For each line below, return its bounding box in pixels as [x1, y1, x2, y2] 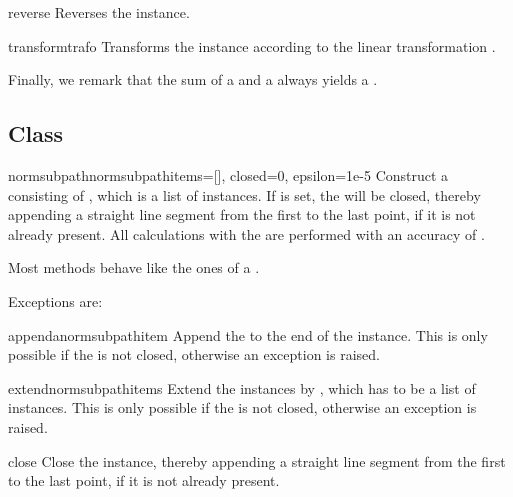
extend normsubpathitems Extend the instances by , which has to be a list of [8, 377, 476, 398]
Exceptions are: [8, 290, 103, 311]
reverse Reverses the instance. [8, 2, 190, 22]
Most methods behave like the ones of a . [8, 257, 260, 278]
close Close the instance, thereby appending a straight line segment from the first [8, 450, 506, 471]
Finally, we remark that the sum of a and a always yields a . [8, 69, 378, 90]
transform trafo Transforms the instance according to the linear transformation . [8, 35, 496, 56]
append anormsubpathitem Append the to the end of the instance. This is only [8, 324, 488, 345]
